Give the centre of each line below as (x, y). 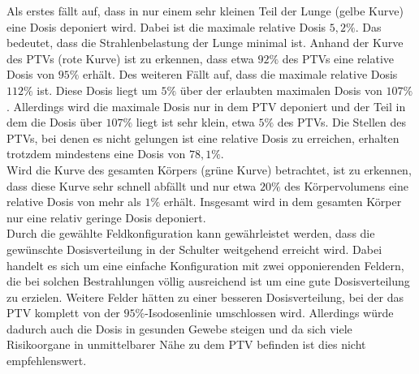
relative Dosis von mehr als (74, 202)
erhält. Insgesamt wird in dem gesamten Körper (283, 202)
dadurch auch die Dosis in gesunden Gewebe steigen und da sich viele (179, 328)
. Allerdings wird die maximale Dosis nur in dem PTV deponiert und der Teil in (206, 106)
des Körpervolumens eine (347, 185)
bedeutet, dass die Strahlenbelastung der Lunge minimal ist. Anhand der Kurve (205, 43)
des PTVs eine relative (338, 58)
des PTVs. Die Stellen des (341, 122)
